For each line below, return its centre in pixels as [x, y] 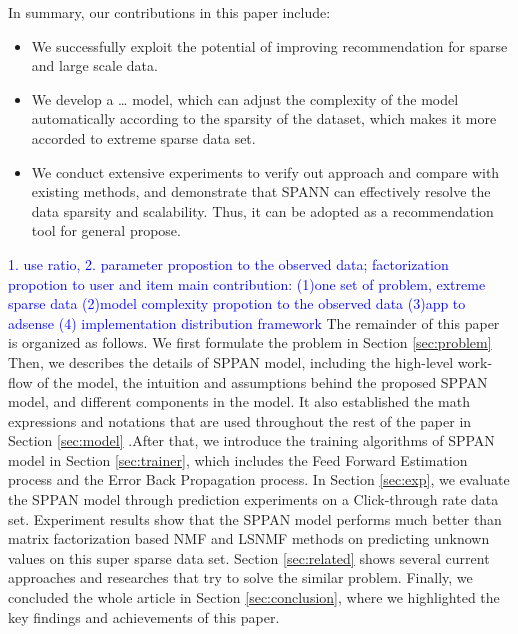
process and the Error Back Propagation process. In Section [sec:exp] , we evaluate [259, 479]
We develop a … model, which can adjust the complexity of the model [245, 98]
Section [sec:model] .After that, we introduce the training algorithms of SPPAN [251, 440]
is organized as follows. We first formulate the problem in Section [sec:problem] [250, 342]
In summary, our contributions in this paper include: [169, 12]
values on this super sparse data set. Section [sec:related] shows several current [249, 557]
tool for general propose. [106, 230]
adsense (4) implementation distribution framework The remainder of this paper [254, 322]
